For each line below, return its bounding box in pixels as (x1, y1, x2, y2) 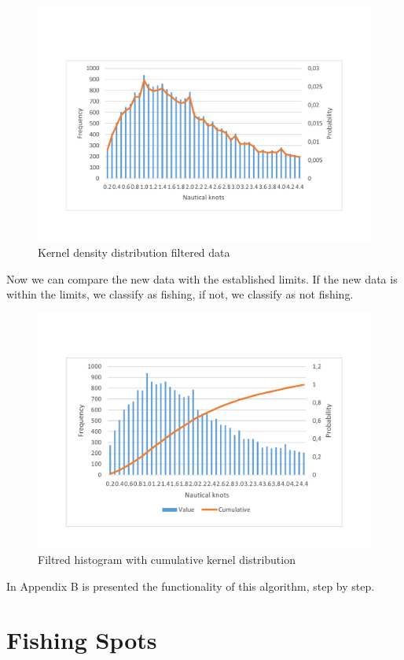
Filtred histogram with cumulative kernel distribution (38, 551, 296, 568)
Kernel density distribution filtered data (38, 244, 230, 261)
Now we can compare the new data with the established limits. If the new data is (6, 270, 398, 287)
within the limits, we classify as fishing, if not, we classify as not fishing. (6, 286, 354, 302)
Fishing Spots (6, 624, 157, 656)
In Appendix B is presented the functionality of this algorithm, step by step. (6, 577, 375, 594)
